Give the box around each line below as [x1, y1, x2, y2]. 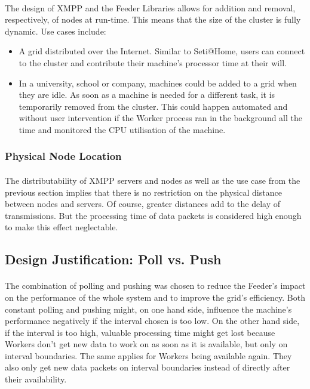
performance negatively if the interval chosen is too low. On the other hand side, [5, 314, 300, 327]
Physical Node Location [5, 149, 122, 163]
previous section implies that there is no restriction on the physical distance [5, 186, 282, 198]
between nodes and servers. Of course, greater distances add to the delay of [5, 197, 281, 210]
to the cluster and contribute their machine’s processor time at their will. [19, 56, 287, 69]
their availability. [5, 373, 67, 385]
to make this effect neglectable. [5, 221, 118, 233]
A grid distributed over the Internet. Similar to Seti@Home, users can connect [19, 45, 305, 57]
